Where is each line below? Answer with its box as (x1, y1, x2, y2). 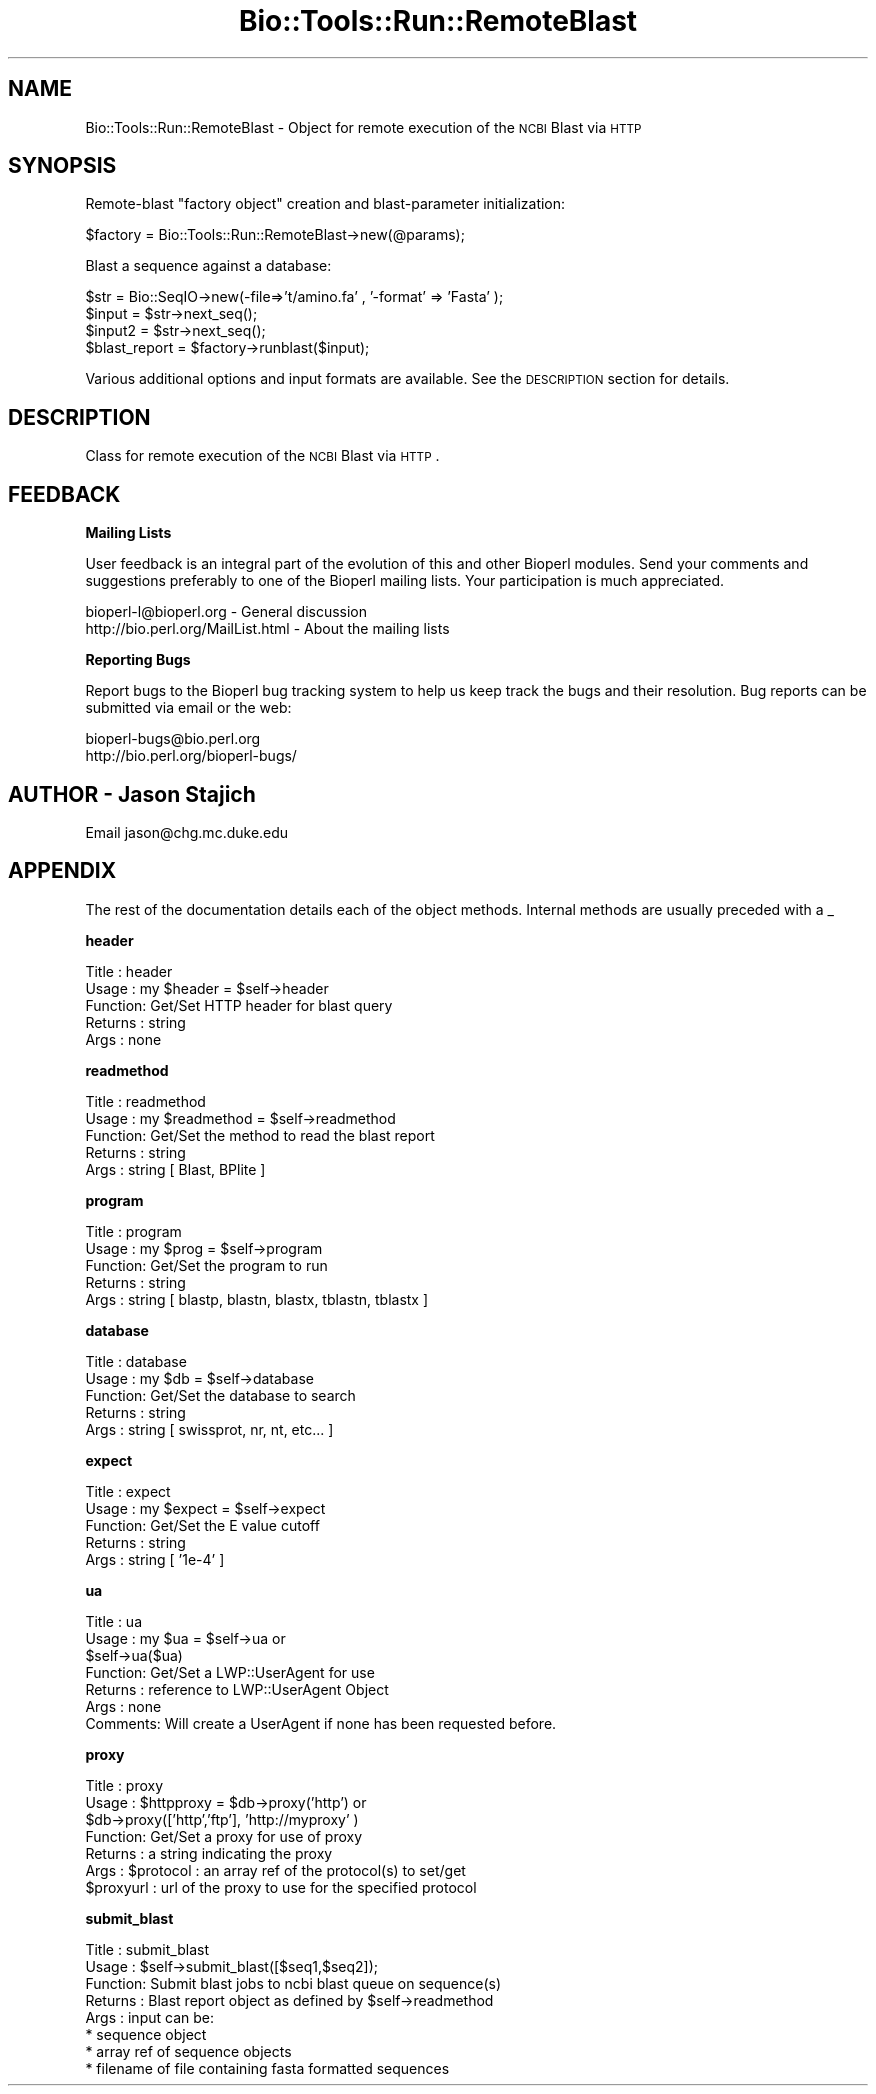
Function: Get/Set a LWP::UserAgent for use (85, 1663, 375, 1681)
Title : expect (85, 1482, 171, 1500)
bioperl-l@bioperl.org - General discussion (85, 603, 368, 621)
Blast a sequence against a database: (85, 257, 332, 275)
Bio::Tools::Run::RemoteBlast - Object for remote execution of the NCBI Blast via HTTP (85, 118, 642, 136)
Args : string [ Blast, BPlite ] (85, 1160, 266, 1178)
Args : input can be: (85, 2008, 214, 2026)
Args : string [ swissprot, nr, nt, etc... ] (85, 1420, 334, 1438)
